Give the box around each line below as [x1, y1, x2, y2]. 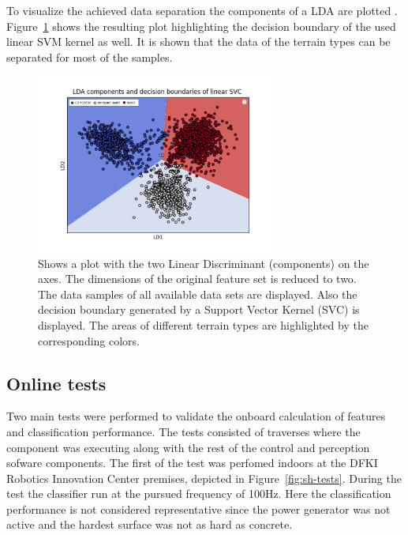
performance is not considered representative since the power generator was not [6, 500, 391, 517]
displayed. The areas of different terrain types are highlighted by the [38, 316, 369, 333]
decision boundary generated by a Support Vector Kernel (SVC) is [38, 301, 360, 318]
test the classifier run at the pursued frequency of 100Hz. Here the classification [6, 485, 391, 502]
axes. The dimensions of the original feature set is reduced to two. [38, 270, 357, 287]
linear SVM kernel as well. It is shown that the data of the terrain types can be [6, 33, 391, 50]
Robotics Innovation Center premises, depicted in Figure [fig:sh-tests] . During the [6, 469, 402, 486]
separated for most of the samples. [6, 48, 173, 65]
